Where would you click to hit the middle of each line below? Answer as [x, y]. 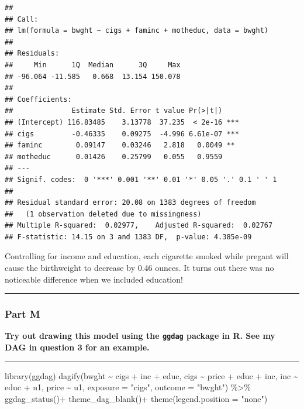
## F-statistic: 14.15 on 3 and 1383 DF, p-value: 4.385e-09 [128, 237]
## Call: [22, 19]
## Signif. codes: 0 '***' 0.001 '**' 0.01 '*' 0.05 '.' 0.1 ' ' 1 [141, 179]
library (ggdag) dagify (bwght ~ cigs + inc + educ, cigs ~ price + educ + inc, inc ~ [151, 375]
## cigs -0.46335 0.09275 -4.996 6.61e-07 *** [122, 134]
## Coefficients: [38, 99]
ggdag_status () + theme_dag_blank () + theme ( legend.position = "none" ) [136, 398]
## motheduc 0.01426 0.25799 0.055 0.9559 [114, 157]
